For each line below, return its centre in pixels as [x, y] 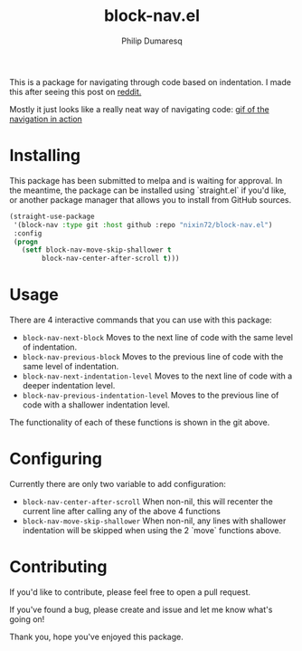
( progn [26, 242]
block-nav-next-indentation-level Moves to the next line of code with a [157, 376]
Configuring [56, 459]
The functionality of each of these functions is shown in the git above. [140, 423]
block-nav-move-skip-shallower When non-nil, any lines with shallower [154, 521]
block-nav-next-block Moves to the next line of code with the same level [158, 338]
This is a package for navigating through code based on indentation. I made [151, 81]
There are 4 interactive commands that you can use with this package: [141, 320]
